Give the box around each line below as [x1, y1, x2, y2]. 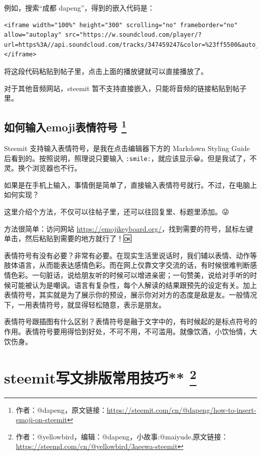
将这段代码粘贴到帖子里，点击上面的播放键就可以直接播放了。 [4, 65, 208, 76]
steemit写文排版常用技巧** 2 [4, 365, 197, 388]
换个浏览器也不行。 [18, 163, 81, 173]
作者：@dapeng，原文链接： [16, 404, 107, 415]
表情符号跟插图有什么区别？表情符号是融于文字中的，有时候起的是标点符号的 [4, 316, 257, 327]
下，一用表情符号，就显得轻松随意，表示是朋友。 [4, 299, 166, 310]
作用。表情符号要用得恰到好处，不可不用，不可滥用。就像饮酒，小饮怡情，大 [4, 326, 257, 336]
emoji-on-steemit [16, 414, 67, 425]
